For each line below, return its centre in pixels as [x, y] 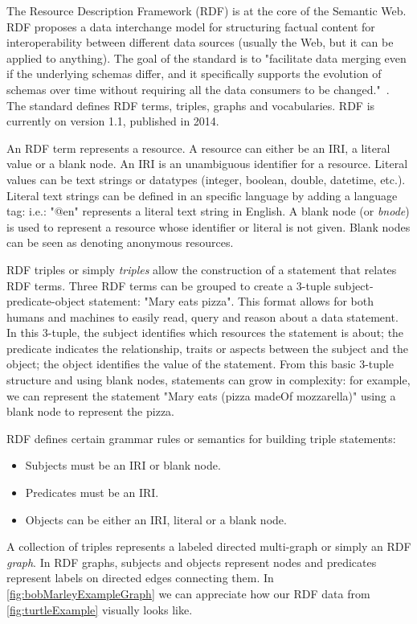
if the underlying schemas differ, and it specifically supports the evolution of [194, 74]
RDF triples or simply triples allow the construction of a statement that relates [202, 269]
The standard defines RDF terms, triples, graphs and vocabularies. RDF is [191, 105]
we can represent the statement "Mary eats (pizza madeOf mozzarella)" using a [201, 395]
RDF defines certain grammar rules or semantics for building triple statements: [201, 438]
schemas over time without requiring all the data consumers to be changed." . [198, 89]
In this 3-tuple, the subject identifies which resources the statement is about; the [205, 333]
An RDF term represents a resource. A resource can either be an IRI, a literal [198, 148]
